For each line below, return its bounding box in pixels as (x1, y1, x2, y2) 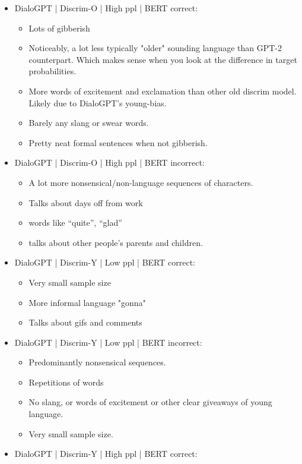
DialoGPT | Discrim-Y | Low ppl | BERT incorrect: (14, 336, 202, 348)
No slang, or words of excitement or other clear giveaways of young (28, 396, 272, 408)
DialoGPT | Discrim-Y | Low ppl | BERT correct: (14, 256, 195, 269)
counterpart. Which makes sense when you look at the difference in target (28, 53, 297, 65)
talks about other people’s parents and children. (28, 236, 203, 248)
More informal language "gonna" (28, 296, 146, 308)
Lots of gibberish (28, 21, 90, 34)
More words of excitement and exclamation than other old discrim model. (28, 84, 297, 97)
